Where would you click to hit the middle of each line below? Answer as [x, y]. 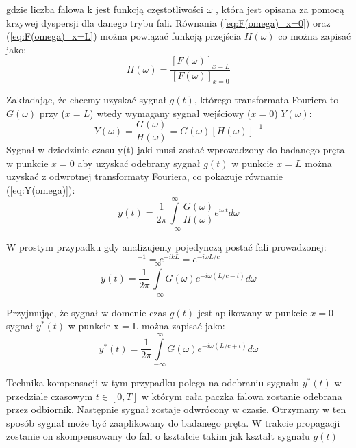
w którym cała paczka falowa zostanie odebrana [242, 396]
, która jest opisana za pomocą [280, 9]
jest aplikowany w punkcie [252, 312]
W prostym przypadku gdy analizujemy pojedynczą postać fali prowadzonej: [166, 246]
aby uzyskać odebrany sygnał [139, 163]
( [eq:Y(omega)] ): [41, 190]
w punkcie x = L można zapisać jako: [147, 326]
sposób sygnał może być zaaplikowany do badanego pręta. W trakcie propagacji [173, 422]
